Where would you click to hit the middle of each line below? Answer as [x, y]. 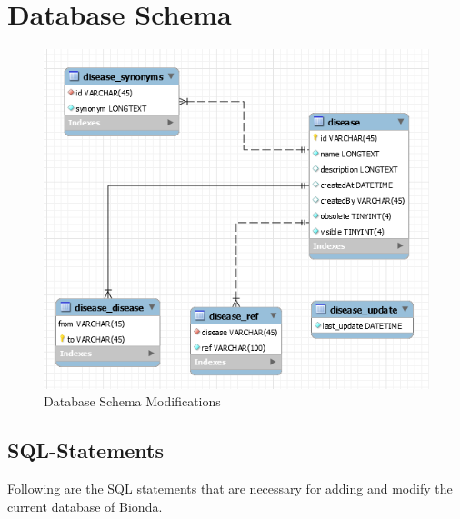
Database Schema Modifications [132, 401]
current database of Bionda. [85, 506]
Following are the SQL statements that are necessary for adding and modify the [230, 488]
